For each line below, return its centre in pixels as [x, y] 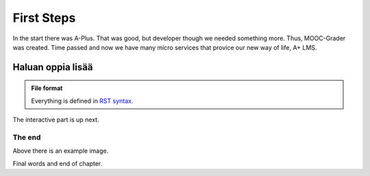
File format [47, 88]
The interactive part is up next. [56, 120]
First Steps [44, 18]
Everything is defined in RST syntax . [82, 101]
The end [27, 137]
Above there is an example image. [61, 151]
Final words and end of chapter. [58, 163]
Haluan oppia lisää [53, 67]
